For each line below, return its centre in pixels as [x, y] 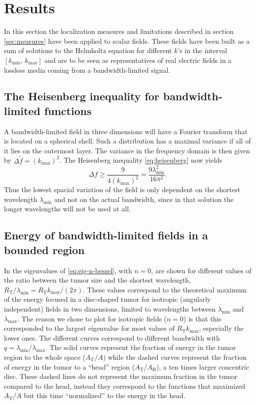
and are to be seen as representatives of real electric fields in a [138, 60]
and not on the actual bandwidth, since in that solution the [144, 199]
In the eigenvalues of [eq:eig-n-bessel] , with [68, 270]
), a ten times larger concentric [203, 366]
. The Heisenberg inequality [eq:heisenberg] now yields [141, 160]
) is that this [202, 318]
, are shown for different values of [201, 270]
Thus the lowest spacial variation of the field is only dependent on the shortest [122, 189]
